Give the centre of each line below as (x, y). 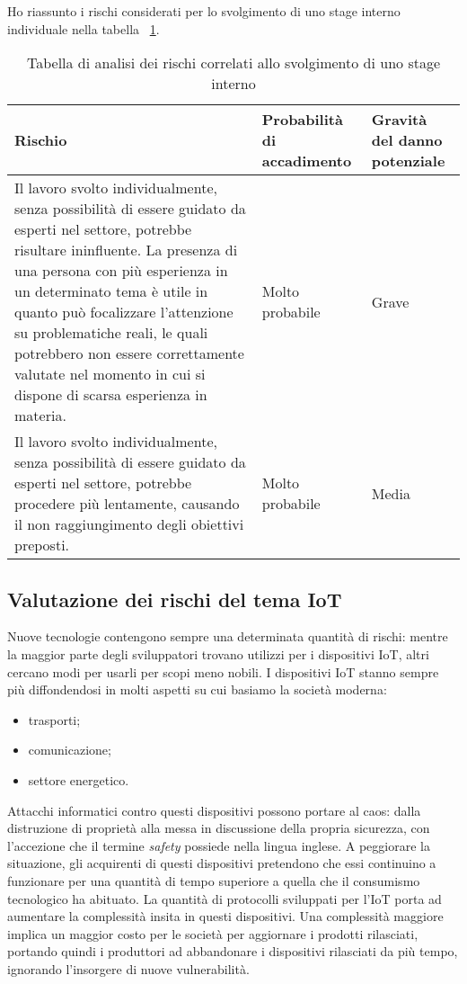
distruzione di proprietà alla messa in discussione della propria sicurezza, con (219, 828)
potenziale (408, 161)
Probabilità (302, 120)
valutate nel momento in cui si (110, 374)
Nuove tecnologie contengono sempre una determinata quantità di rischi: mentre (228, 636)
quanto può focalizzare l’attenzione (124, 312)
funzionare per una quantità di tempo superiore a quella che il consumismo (214, 880)
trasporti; (54, 719)
